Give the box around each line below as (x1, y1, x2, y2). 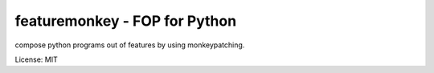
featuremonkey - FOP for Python (14, 12, 237, 30)
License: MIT (14, 55, 58, 64)
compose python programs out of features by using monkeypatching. (14, 40, 245, 50)
